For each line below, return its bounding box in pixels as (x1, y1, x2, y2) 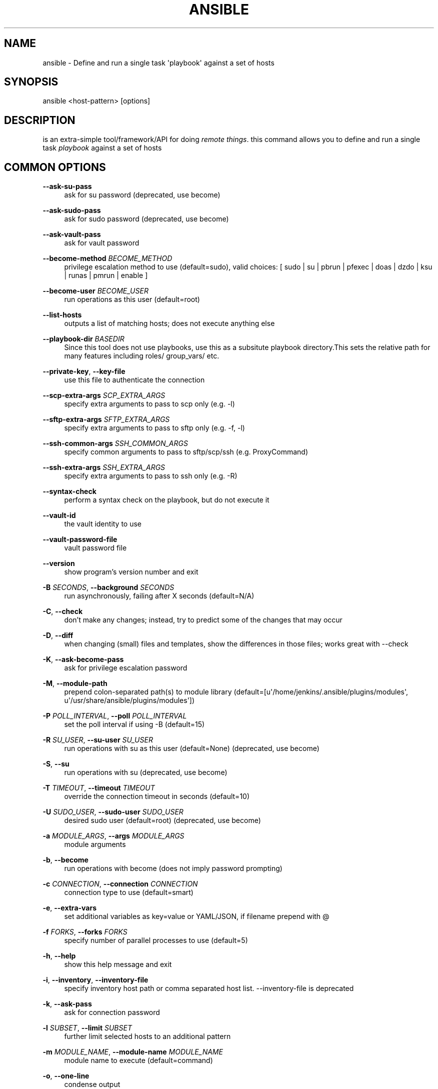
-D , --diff (42, 631, 73, 640)
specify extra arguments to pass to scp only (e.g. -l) (64, 399, 235, 408)
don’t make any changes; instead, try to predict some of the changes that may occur (64, 615, 342, 624)
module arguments (64, 840, 126, 849)
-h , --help (42, 951, 76, 960)
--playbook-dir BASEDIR (42, 334, 124, 343)
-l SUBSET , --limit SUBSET (42, 1023, 132, 1032)
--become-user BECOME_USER (42, 286, 148, 295)
